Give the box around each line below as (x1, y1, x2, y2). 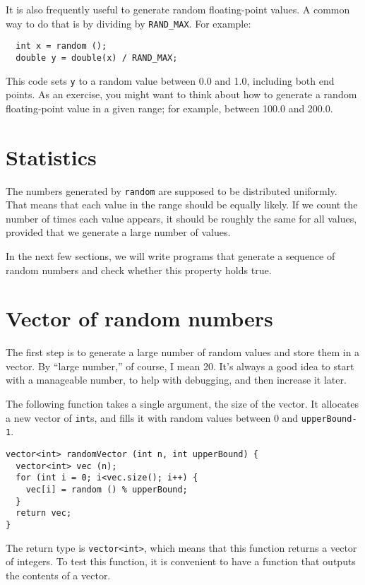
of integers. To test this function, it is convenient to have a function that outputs (6, 554, 356, 569)
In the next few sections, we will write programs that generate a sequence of (6, 248, 335, 263)
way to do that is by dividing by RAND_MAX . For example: (6, 16, 251, 30)
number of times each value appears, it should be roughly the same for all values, (6, 211, 357, 225)
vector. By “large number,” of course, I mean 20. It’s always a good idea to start (6, 358, 354, 373)
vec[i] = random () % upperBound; (25, 484, 188, 495)
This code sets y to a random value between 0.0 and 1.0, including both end (6, 73, 335, 88)
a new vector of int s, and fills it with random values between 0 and (6, 410, 299, 425)
